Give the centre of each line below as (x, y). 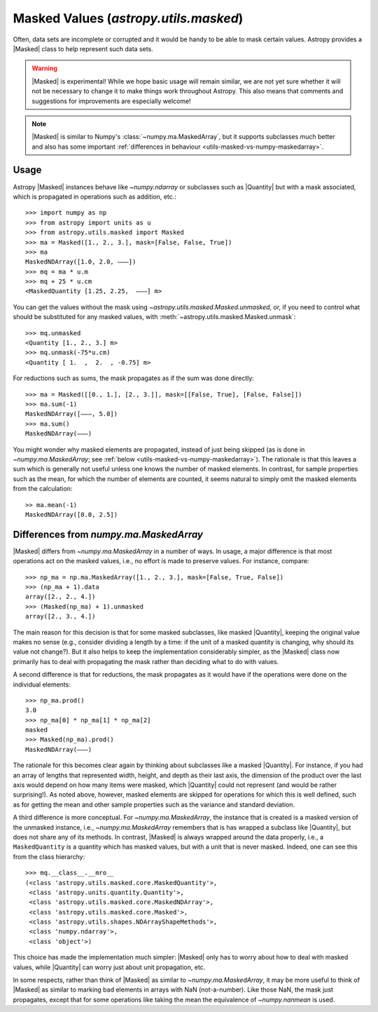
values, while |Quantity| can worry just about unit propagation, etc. (109, 967)
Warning (44, 68)
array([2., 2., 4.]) (61, 597)
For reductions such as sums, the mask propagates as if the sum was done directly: (134, 378)
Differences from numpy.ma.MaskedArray (108, 534)
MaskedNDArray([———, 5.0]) (72, 414)
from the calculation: (43, 489)
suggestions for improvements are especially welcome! (112, 101)
